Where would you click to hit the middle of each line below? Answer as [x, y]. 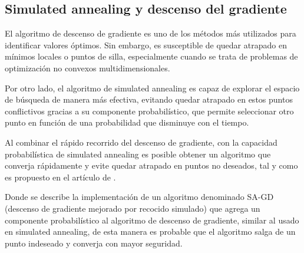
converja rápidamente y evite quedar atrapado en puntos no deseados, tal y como [151, 165]
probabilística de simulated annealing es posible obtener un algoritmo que [138, 154]
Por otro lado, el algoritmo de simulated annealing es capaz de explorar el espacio [152, 88]
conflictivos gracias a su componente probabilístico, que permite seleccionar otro [149, 111]
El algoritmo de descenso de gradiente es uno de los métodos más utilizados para [151, 33]
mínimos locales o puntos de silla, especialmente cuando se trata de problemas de [151, 56]
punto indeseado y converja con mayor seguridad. [94, 243]
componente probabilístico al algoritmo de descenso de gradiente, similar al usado [152, 220]
